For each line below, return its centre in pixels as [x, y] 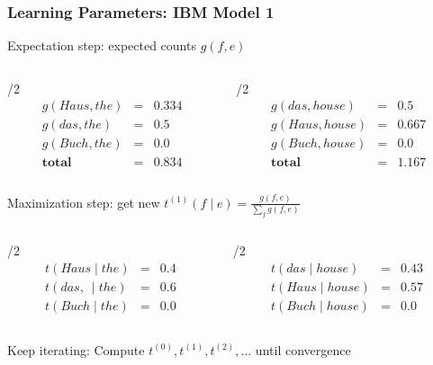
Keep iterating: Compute [76, 349]
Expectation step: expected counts [102, 45]
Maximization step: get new [84, 202]
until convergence [303, 349]
